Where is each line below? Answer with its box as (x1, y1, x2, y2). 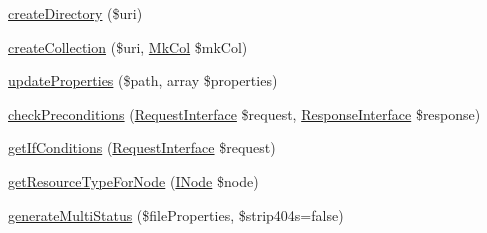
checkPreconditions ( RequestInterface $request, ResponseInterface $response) (8, 103, 481, 124)
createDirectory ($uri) (8, 3, 143, 23)
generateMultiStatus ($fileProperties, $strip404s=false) (8, 204, 344, 225)
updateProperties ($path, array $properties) (8, 70, 278, 91)
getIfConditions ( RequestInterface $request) (8, 137, 276, 158)
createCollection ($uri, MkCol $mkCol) (8, 36, 248, 57)
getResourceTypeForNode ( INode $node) (8, 170, 259, 191)
